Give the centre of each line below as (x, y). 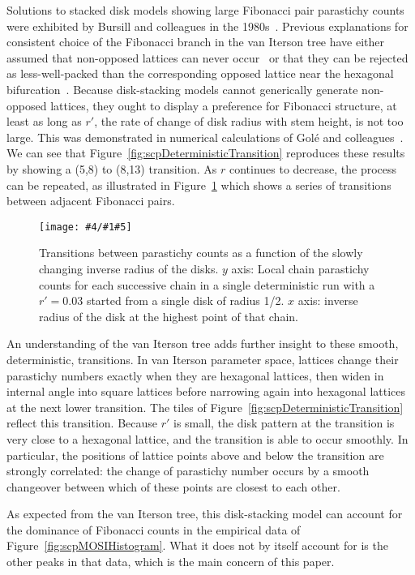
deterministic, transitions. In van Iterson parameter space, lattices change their (203, 359)
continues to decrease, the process (313, 168)
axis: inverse (328, 300)
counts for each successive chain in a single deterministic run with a (207, 284)
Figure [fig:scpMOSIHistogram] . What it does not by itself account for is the (197, 545)
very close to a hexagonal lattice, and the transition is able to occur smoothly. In (207, 438)
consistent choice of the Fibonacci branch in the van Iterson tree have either (196, 42)
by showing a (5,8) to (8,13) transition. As (112, 168)
